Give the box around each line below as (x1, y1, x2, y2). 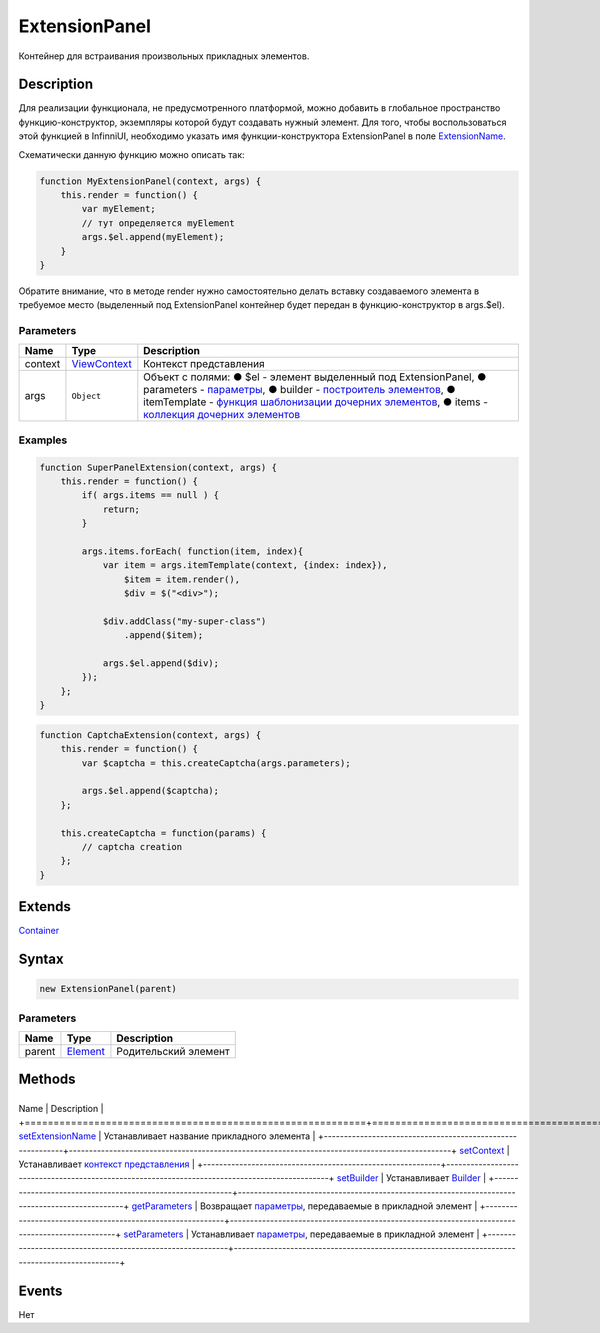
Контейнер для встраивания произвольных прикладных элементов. (18, 50, 310, 62)
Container (18, 925, 60, 937)
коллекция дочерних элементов (143, 408, 301, 422)
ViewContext (71, 357, 132, 371)
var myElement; (81, 203, 157, 215)
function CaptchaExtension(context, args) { (39, 729, 262, 740)
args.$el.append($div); (102, 658, 220, 669)
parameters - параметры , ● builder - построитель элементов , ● (143, 383, 456, 397)
